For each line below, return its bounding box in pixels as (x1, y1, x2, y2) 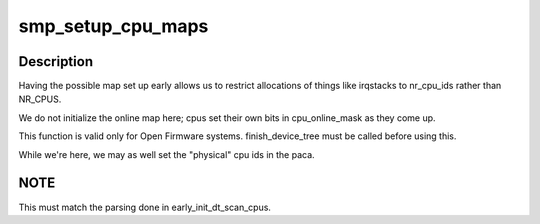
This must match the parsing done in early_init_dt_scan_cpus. (18, 201, 272, 213)
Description (18, 53, 94, 70)
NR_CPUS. (18, 93, 62, 105)
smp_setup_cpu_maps (18, 15, 209, 37)
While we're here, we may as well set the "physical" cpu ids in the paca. (18, 148, 315, 160)
